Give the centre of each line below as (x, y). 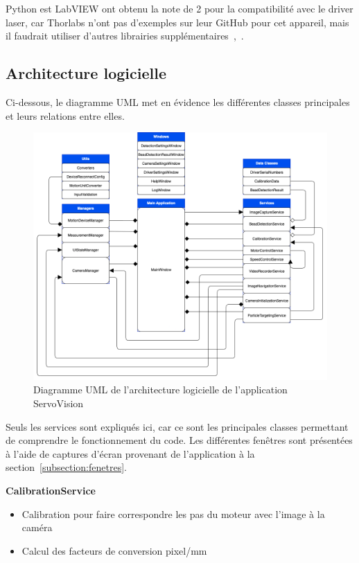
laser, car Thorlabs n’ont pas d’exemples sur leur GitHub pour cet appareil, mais (177, 22)
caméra (37, 527)
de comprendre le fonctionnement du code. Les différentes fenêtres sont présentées (179, 440)
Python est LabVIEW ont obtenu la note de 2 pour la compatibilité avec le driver (179, 8)
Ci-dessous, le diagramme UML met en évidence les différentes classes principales (178, 101)
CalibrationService (51, 490)
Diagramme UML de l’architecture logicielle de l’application (160, 390)
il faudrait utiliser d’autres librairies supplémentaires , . (125, 36)
